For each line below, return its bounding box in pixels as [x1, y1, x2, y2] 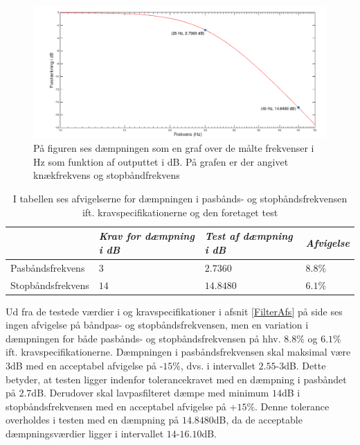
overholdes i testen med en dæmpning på [6, 412, 179, 427]
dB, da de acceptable [213, 412, 303, 427]
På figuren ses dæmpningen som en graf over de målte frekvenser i [33, 141, 314, 155]
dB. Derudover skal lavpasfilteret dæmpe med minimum [31, 385, 269, 400]
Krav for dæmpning [98, 229, 195, 243]
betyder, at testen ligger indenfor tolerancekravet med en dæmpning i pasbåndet [6, 372, 347, 386]
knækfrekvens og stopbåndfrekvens [33, 168, 180, 182]
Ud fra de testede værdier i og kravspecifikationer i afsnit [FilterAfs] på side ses [6, 304, 343, 318]
